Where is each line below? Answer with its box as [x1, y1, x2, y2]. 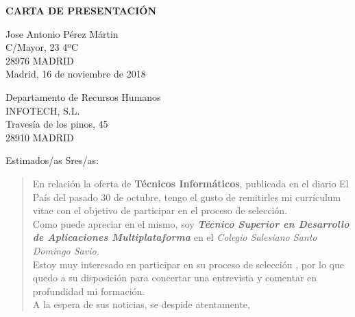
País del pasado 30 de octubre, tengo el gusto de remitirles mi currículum [32, 189, 341, 204]
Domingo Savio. [32, 243, 99, 257]
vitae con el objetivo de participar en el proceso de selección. [32, 203, 288, 218]
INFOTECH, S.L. [5, 103, 80, 117]
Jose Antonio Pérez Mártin [5, 26, 119, 40]
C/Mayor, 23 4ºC [5, 40, 79, 54]
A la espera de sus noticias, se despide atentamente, [32, 297, 250, 312]
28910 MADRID [5, 130, 74, 144]
